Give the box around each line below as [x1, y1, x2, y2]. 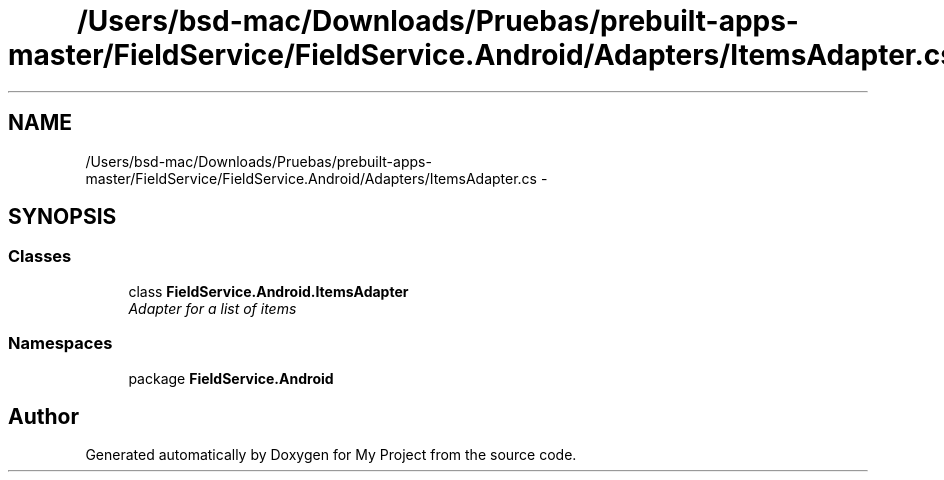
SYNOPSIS [8, 204, 117, 230]
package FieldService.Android [128, 369, 334, 387]
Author [8, 403, 79, 429]
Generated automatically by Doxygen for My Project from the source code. [85, 446, 577, 464]
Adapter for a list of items [128, 299, 297, 317]
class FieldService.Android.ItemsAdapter [128, 282, 409, 300]
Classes [8, 246, 72, 267]
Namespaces [8, 333, 113, 354]
